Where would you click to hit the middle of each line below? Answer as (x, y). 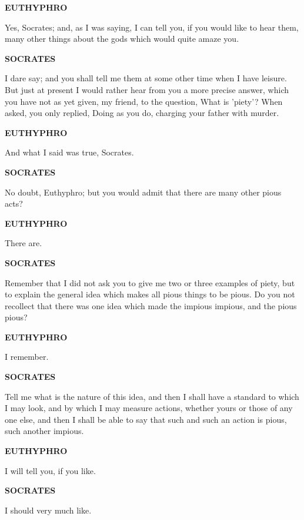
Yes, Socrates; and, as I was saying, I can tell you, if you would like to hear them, (152, 27)
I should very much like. (48, 510)
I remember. (27, 357)
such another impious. (44, 431)
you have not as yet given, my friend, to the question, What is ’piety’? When (144, 101)
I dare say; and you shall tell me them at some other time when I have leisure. (146, 78)
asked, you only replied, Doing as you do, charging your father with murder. (142, 113)
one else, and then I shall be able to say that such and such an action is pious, (146, 419)
